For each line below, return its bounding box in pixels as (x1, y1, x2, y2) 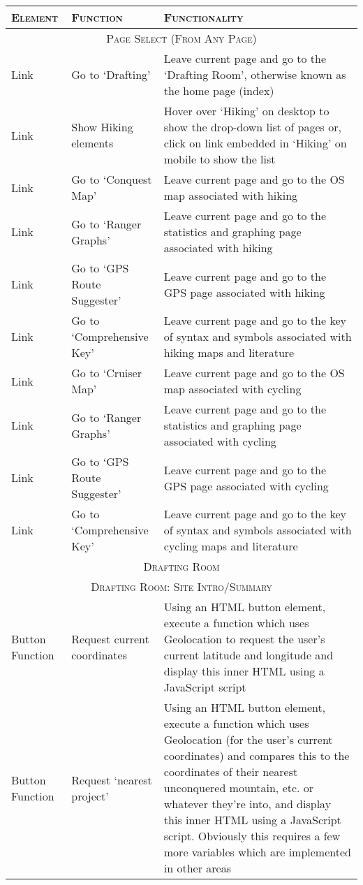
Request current (71, 631, 149, 647)
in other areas (163, 860, 231, 876)
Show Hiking (71, 119, 133, 135)
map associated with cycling (163, 381, 302, 397)
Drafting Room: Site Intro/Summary (91, 578, 272, 594)
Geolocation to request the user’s (163, 631, 325, 647)
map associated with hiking (163, 187, 298, 203)
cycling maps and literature (163, 538, 298, 554)
